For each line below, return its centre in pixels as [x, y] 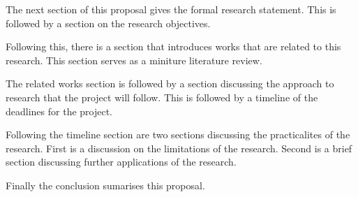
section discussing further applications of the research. [121, 162]
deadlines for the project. [59, 111]
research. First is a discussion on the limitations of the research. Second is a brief [179, 148]
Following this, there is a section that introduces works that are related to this [173, 46]
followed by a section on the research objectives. [108, 23]
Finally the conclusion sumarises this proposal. [105, 185]
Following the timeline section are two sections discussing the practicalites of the [178, 134]
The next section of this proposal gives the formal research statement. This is [171, 9]
